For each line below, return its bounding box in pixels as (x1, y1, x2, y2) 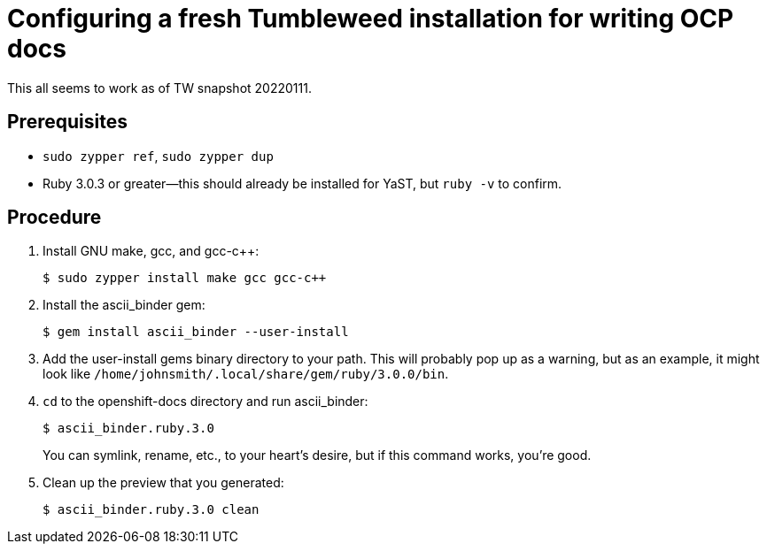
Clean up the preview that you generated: (43, 475, 284, 491)
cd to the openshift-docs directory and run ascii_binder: (43, 394, 368, 409)
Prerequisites (7, 111, 128, 134)
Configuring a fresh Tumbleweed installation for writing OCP (7, 4, 734, 34)
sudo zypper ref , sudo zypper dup (43, 148, 274, 164)
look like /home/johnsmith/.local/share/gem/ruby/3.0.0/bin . (43, 366, 449, 382)
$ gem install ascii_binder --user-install (43, 325, 349, 340)
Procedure (7, 206, 102, 229)
